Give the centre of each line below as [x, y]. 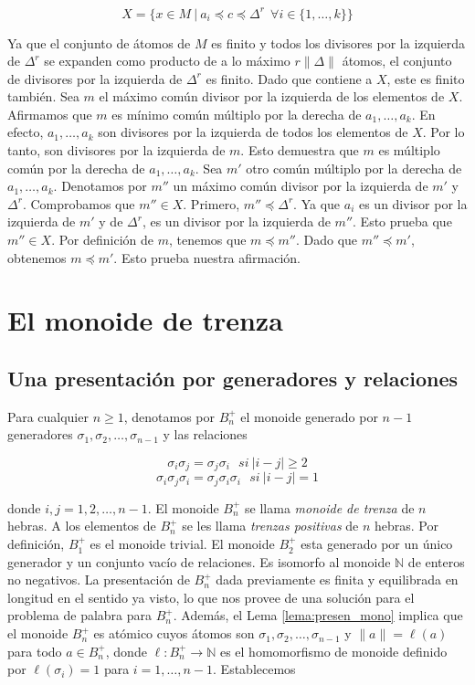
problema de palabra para [80, 615]
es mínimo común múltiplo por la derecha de [237, 114]
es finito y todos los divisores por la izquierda [338, 42]
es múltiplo [409, 150]
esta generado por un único [377, 544]
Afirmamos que [50, 114]
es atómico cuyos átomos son [174, 633]
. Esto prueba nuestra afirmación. [207, 257]
